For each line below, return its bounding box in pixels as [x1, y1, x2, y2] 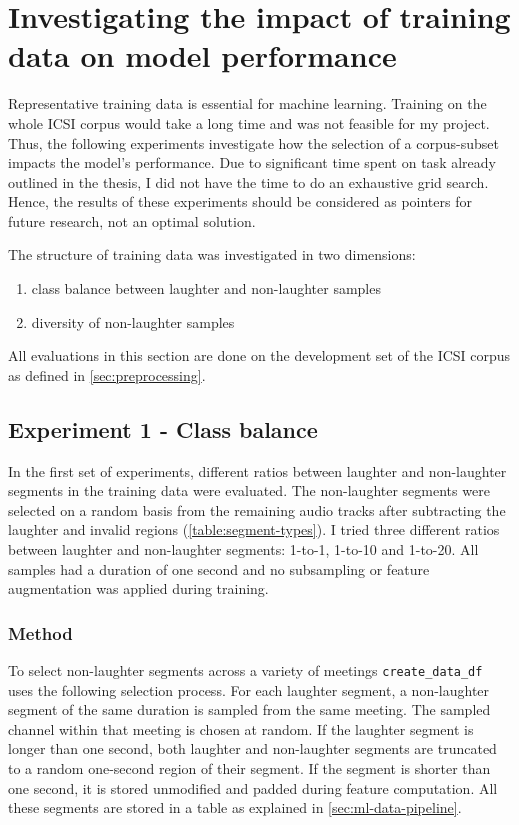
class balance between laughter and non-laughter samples [31, 278, 381, 299]
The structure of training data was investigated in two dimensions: [8, 244, 416, 265]
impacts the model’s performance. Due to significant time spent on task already [8, 152, 496, 173]
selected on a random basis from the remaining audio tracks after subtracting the [8, 499, 506, 520]
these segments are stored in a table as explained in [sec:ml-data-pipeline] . [8, 797, 462, 818]
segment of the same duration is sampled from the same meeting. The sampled [8, 699, 491, 720]
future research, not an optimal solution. [8, 210, 256, 231]
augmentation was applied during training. [8, 578, 269, 599]
